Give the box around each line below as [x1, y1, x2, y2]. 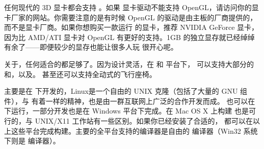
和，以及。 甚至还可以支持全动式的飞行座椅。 [4, 68, 156, 79]
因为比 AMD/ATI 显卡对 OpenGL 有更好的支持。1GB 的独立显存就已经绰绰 [4, 31, 255, 42]
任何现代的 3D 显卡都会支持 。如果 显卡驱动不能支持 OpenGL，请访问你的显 [4, 2, 259, 12]
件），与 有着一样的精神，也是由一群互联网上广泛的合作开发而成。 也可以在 [4, 95, 255, 106]
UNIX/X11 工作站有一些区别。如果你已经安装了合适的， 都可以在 [35, 115, 253, 126]
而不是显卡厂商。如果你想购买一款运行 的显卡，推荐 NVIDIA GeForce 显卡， [4, 22, 259, 32]
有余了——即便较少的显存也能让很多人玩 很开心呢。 [4, 42, 178, 52]
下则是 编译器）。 [4, 135, 60, 146]
